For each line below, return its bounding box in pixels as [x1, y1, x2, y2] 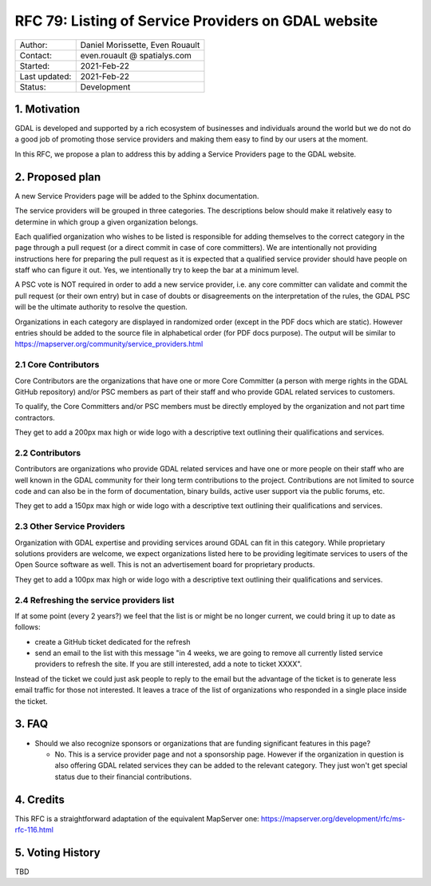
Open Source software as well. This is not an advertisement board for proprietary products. [14, 560, 315, 570]
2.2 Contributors [14, 447, 81, 459]
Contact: [19, 50, 52, 61]
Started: [19, 60, 50, 71]
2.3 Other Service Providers [14, 521, 125, 532]
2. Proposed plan [14, 170, 101, 184]
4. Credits [14, 793, 65, 806]
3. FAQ [14, 717, 48, 731]
